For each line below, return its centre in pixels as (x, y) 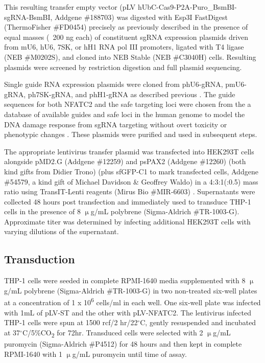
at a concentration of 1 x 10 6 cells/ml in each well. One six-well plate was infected (132, 302)
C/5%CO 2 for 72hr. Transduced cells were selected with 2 (113, 333)
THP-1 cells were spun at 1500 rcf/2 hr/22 (71, 322)
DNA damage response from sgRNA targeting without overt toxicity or (116, 124)
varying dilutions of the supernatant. (62, 231)
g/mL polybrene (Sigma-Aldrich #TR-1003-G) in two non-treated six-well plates (131, 290)
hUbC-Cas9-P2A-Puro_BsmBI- (187, 7)
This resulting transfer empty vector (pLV (70, 7)
